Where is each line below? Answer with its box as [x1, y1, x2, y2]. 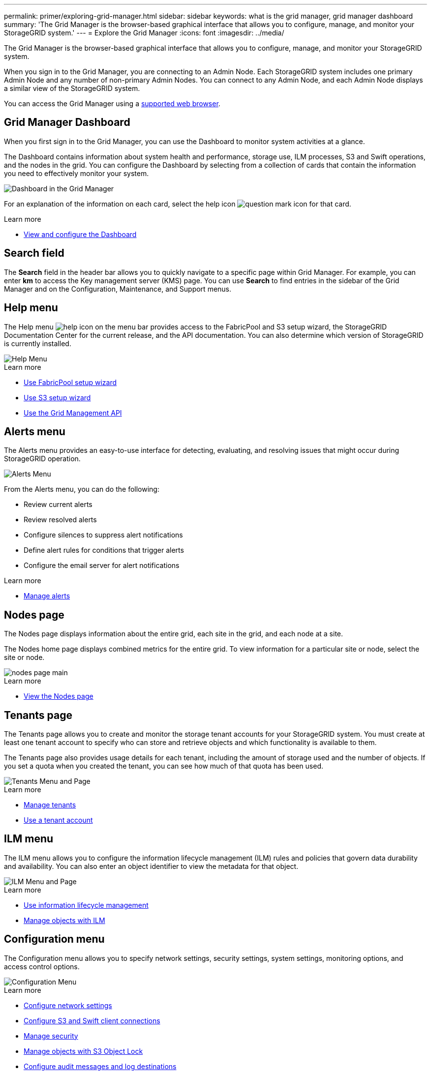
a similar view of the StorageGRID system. [4, 84, 140, 92]
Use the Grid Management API [24, 408, 122, 417]
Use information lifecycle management [24, 900, 149, 909]
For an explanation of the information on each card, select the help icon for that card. [4, 199, 351, 208]
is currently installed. [4, 339, 71, 348]
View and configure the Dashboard [24, 230, 137, 239]
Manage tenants [24, 801, 76, 809]
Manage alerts [24, 592, 70, 600]
